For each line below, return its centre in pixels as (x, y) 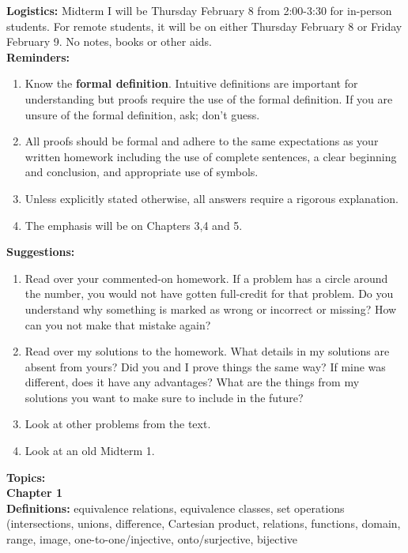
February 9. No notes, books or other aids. (109, 41)
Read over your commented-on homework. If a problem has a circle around (206, 278)
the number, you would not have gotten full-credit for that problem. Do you (209, 293)
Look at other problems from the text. (118, 424)
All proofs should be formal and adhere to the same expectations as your (202, 141)
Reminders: (38, 56)
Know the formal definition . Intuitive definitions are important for (191, 83)
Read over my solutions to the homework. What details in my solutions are (207, 351)
